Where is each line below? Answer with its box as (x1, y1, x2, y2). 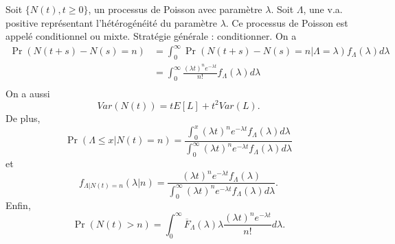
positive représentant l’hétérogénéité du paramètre (5, 15, 217, 29)
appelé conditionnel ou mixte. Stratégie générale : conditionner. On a (5, 29, 297, 43)
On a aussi (5, 86, 50, 100)
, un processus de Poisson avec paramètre (88, 2, 262, 16)
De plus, (5, 110, 41, 125)
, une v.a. (303, 2, 343, 16)
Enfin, (5, 198, 31, 212)
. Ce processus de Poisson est (225, 15, 348, 29)
